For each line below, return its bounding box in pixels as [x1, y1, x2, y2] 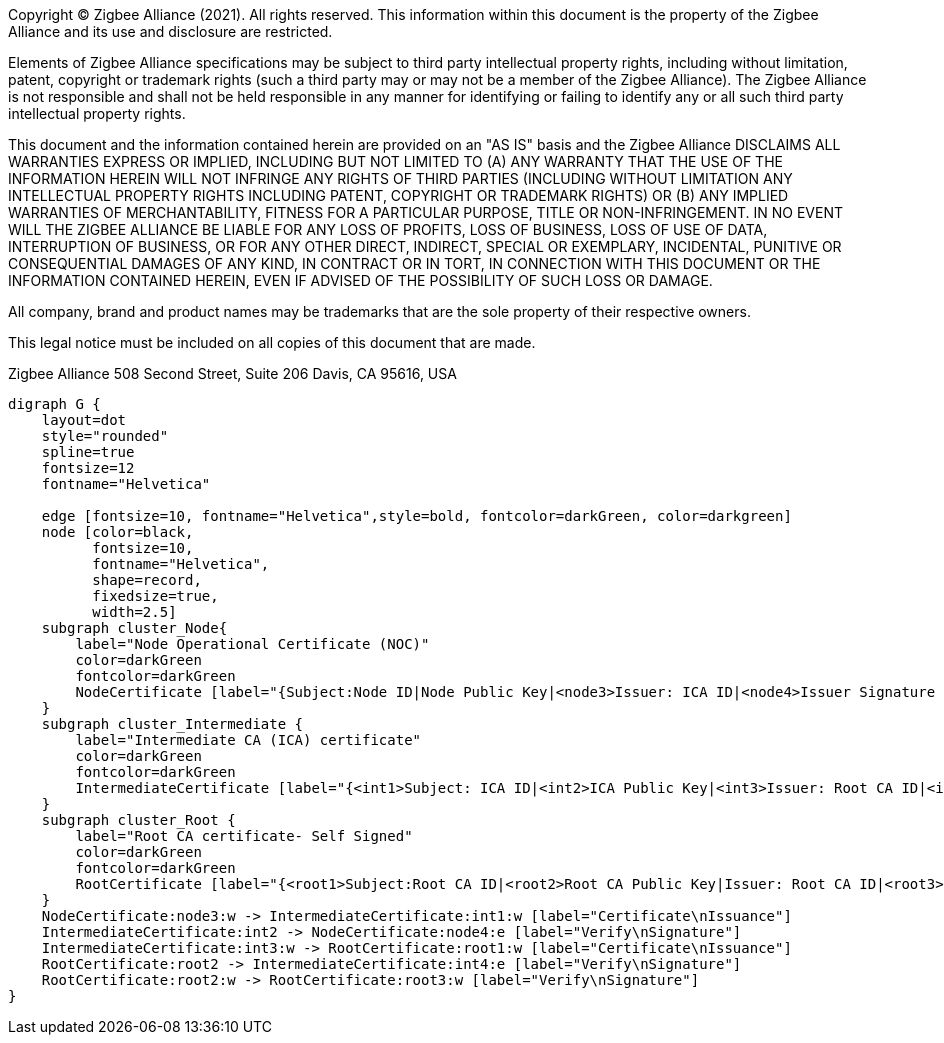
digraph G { [8, 396, 101, 412]
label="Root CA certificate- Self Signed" [75, 828, 413, 844]
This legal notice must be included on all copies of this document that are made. [8, 334, 536, 351]
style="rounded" [41, 428, 169, 444]
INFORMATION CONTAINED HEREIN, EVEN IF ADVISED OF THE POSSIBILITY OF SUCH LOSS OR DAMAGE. [8, 272, 713, 289]
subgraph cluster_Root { [41, 812, 236, 828]
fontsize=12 [41, 460, 135, 476]
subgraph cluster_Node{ [41, 620, 228, 636]
